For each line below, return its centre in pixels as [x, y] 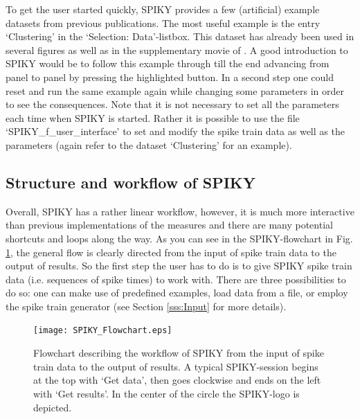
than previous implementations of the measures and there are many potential [169, 225]
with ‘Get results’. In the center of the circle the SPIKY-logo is [166, 393]
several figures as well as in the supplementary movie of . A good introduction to [177, 50]
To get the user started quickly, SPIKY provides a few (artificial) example [163, 9]
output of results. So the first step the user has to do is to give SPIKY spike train [179, 266]
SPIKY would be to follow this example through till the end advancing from [168, 63]
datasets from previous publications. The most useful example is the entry [163, 23]
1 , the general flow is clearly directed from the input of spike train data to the [171, 252]
